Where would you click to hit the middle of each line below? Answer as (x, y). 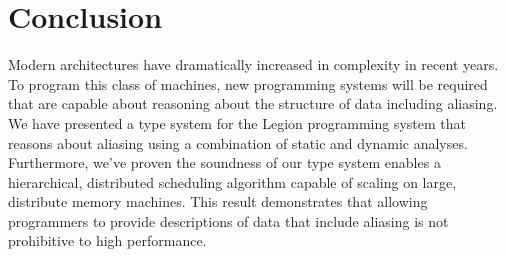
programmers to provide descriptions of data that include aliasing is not (228, 220)
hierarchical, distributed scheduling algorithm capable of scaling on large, (232, 181)
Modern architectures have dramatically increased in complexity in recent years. (253, 64)
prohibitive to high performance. (107, 240)
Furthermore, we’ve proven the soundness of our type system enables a (224, 162)
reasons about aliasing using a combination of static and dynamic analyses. (238, 142)
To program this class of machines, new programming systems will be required (248, 83)
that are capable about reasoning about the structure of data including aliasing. (253, 103)
